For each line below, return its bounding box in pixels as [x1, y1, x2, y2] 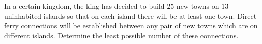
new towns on [176, 1, 219, 11]
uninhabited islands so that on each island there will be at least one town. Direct [4, 10, 257, 21]
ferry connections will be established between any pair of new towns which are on [4, 20, 258, 31]
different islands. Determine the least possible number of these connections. [4, 30, 239, 40]
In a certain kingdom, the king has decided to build [4, 1, 165, 11]
